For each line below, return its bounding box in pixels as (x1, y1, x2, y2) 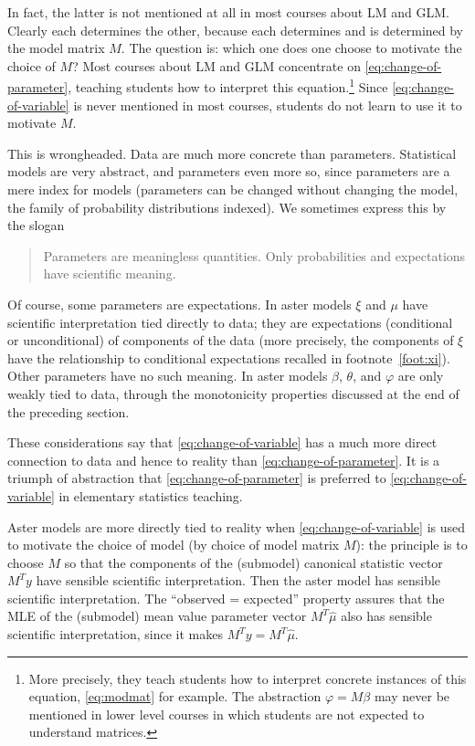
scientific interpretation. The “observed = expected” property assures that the (7, 588, 445, 607)
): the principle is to (355, 535, 468, 554)
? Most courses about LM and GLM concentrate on (72, 56, 361, 75)
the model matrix (7, 38, 105, 58)
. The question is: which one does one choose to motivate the (121, 38, 462, 58)
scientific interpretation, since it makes (7, 625, 223, 644)
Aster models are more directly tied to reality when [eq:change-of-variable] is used (7, 517, 466, 536)
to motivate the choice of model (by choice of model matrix (7, 535, 340, 554)
